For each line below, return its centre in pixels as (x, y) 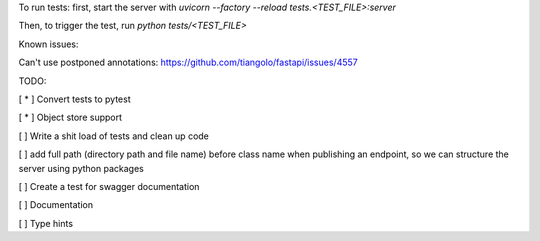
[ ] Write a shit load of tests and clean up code (114, 136)
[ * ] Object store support (70, 117)
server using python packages (81, 168)
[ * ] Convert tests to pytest (74, 99)
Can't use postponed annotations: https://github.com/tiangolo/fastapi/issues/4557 (188, 62)
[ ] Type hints (46, 223)
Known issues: (48, 44)
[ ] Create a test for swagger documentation (109, 186)
